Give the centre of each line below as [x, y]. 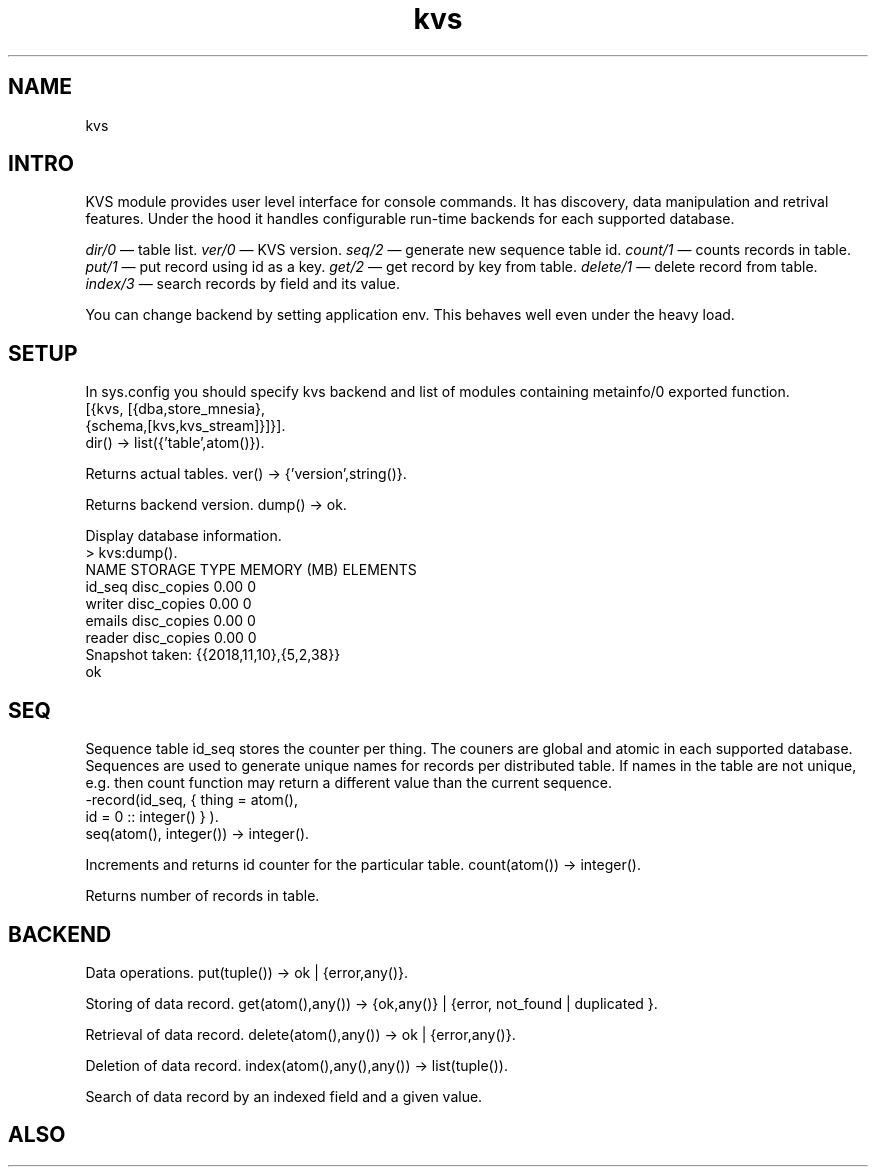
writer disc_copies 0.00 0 [168, 604]
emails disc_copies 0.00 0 [170, 621]
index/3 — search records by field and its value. [242, 284]
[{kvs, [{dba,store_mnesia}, [175, 409]
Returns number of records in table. [202, 896]
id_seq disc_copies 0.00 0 [170, 587]
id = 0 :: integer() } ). [152, 817]
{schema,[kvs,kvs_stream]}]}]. [185, 426]
